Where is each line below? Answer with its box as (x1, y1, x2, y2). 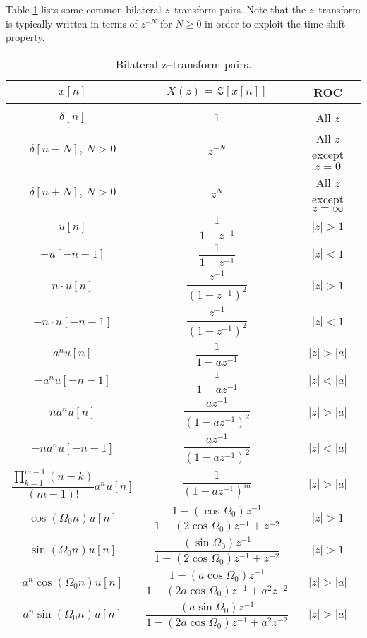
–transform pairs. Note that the (169, 2, 306, 16)
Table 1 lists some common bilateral (6, 2, 162, 16)
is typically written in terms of (6, 16, 138, 30)
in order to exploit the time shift (205, 16, 346, 30)
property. (6, 30, 45, 44)
